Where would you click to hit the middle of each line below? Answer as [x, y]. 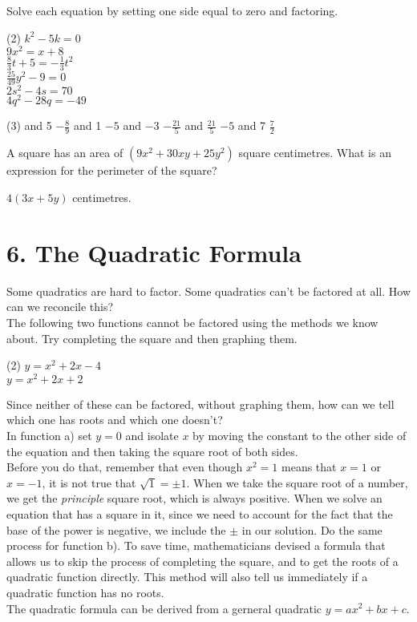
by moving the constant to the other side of [300, 435]
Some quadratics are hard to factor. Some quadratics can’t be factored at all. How [208, 291]
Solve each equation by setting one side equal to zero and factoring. [172, 10]
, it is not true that [89, 482]
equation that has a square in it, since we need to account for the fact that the [200, 513]
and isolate [152, 435]
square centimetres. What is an [315, 153]
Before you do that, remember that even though [125, 467]
